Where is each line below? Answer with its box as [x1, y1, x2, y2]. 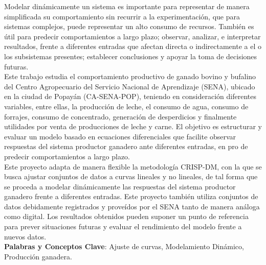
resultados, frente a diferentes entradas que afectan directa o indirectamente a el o [4, 41, 261, 52]
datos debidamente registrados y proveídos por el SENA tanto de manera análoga [4, 201, 260, 211]
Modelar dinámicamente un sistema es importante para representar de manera [4, 1, 250, 11]
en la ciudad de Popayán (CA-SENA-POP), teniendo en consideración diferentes [4, 91, 256, 102]
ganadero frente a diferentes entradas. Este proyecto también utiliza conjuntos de [4, 191, 258, 202]
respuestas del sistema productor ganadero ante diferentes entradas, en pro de [4, 141, 248, 152]
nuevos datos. [4, 231, 47, 242]
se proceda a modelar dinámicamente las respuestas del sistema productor [4, 181, 236, 191]
